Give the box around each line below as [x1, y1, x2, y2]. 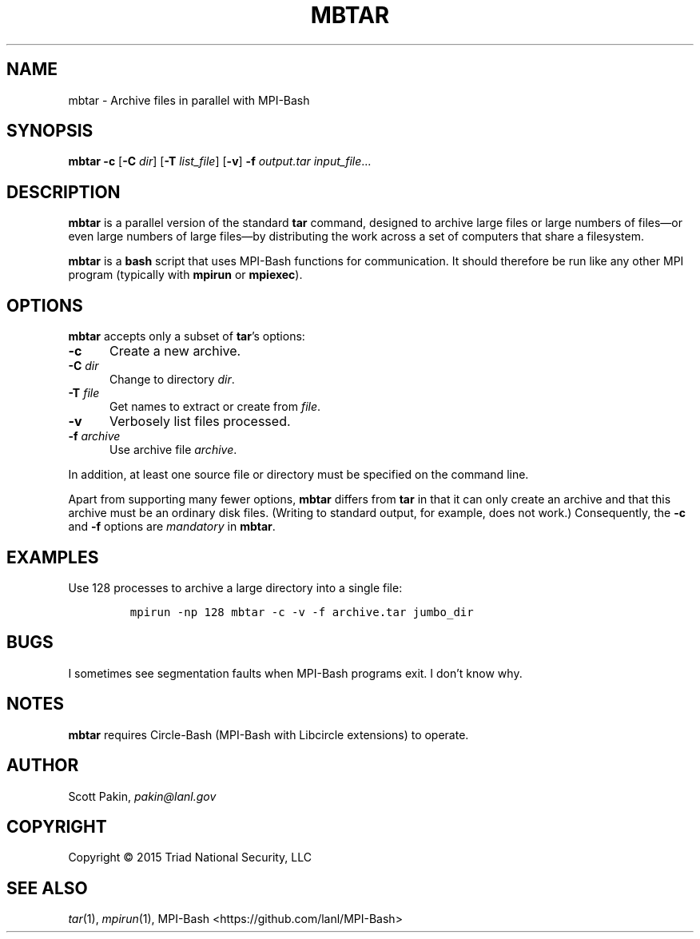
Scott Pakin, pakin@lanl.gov [68, 789, 217, 803]
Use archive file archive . [109, 443, 237, 457]
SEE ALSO [6, 877, 88, 898]
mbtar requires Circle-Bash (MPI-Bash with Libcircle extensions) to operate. [68, 727, 469, 742]
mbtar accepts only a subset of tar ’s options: [68, 329, 305, 344]
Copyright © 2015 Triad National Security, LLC [68, 850, 312, 865]
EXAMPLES [6, 547, 99, 567]
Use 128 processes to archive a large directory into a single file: [68, 580, 403, 595]
